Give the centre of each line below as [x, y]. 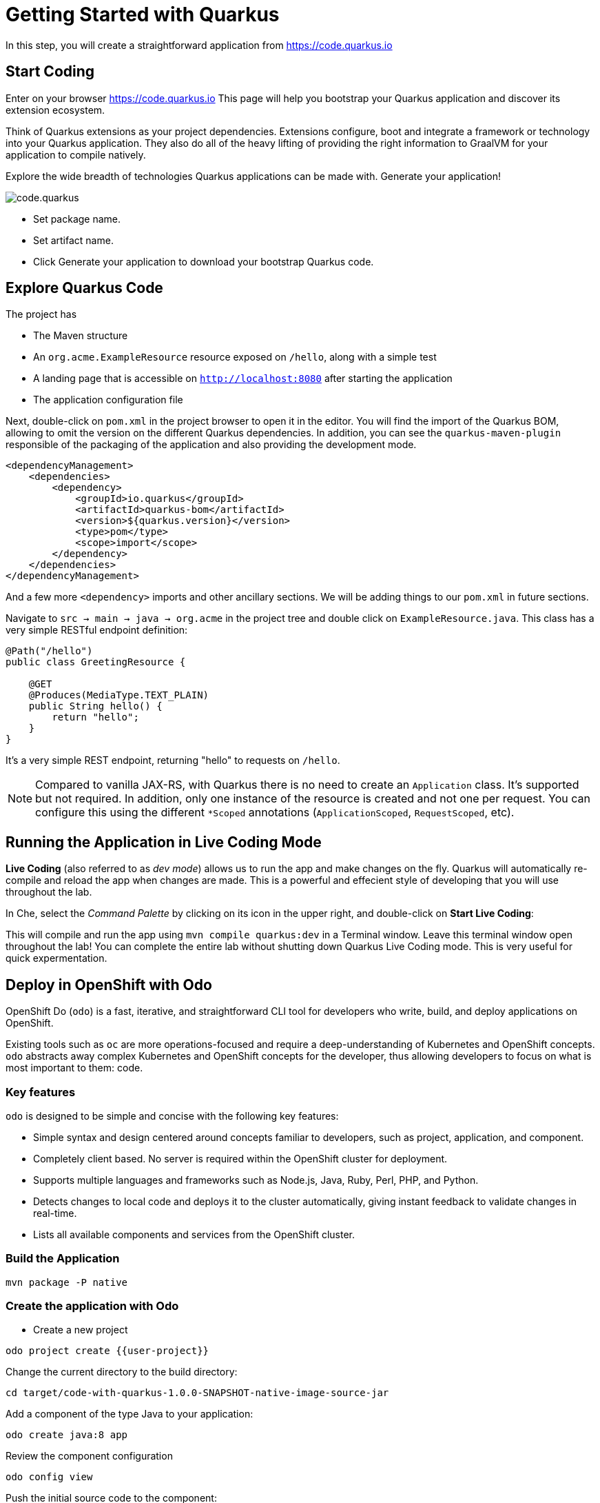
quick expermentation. [56, 958]
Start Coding [50, 72]
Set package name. [77, 219]
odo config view [49, 1477]
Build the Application [63, 1259]
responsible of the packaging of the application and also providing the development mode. [211, 445]
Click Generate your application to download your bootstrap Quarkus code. [204, 261]
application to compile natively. [76, 154]
